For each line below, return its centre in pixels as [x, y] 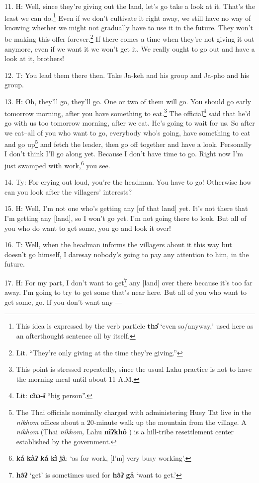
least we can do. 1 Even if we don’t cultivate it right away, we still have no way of [128, 17]
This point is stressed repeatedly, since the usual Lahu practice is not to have [134, 369]
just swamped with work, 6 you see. [57, 164]
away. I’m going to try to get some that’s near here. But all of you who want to [126, 292]
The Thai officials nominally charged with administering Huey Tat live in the [134, 412]
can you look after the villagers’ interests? [68, 191]
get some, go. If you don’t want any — [63, 302]
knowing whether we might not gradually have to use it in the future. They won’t [129, 27]
